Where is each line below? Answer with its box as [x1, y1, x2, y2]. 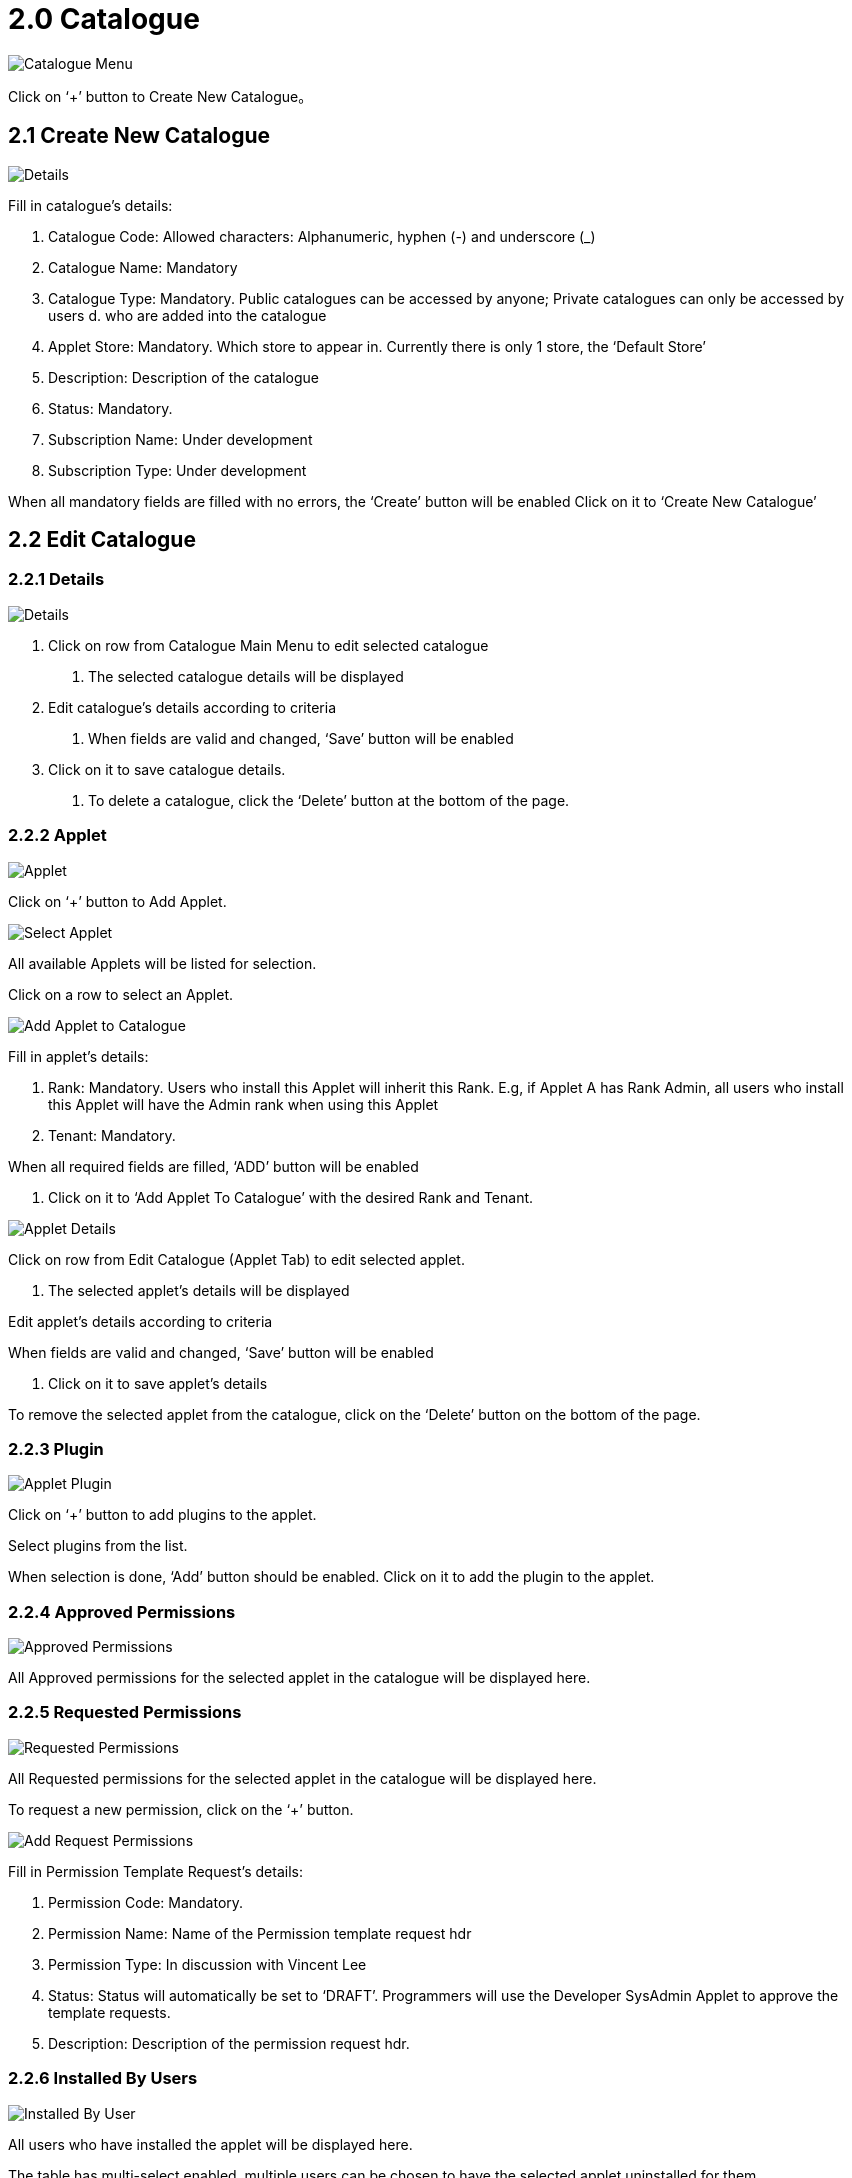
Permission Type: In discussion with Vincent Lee [48, 1955, 367, 1973]
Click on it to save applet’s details [48, 1374, 268, 1392]
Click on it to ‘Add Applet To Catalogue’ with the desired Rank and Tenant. [48, 1188, 534, 1206]
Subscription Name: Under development [48, 430, 313, 448]
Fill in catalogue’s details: [8, 196, 173, 214]
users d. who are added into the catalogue [48, 306, 327, 324]
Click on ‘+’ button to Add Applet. [8, 892, 227, 910]
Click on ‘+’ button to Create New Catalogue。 [8, 87, 313, 105]
